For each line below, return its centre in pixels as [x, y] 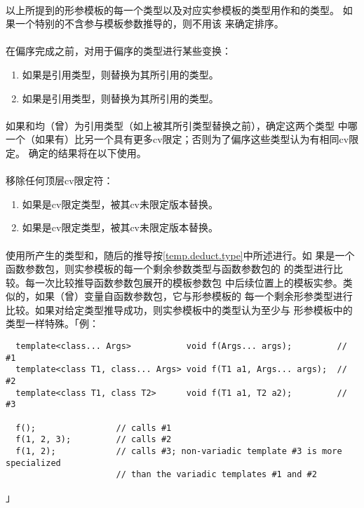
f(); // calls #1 [94, 428]
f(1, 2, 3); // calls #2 [94, 440]
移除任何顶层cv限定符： [60, 180]
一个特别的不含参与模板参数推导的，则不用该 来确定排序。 [149, 23]
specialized [33, 463]
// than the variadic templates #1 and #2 [216, 475]
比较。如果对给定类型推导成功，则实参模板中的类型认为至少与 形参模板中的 [179, 309]
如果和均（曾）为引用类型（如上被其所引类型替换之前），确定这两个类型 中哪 [182, 125]
